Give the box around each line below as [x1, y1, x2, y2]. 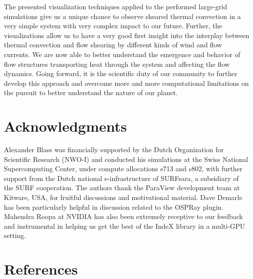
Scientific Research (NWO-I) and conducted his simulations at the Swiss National [4, 154, 249, 164]
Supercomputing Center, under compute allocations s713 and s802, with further [4, 163, 243, 174]
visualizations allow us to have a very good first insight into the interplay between [4, 30, 250, 40]
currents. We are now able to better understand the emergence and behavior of [4, 49, 240, 59]
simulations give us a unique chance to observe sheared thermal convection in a [4, 11, 241, 21]
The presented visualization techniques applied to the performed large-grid [4, 1, 228, 11]
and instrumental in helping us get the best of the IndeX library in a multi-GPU [4, 220, 245, 231]
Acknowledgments [4, 116, 127, 136]
